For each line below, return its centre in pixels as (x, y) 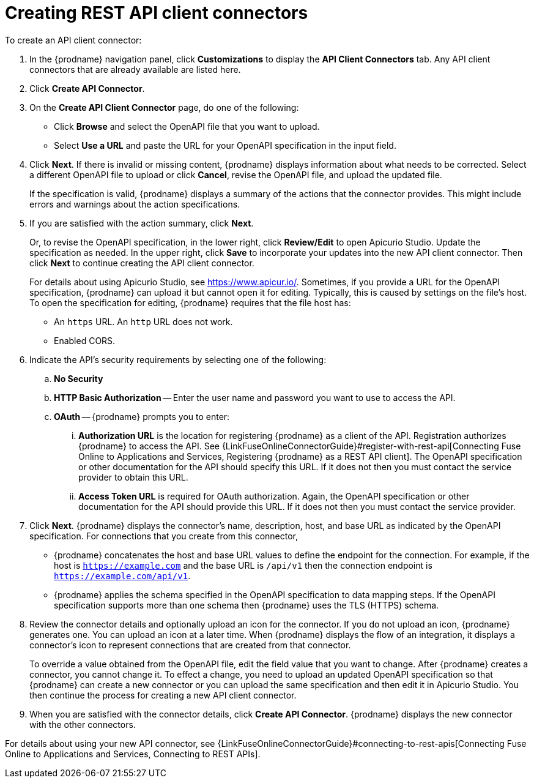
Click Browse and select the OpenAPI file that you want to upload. (187, 126)
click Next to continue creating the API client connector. (142, 263)
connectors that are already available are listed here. (135, 69)
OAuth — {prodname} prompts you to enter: (142, 416)
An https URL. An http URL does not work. (143, 321)
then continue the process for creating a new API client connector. (163, 695)
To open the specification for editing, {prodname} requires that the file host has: (190, 302)
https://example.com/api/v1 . (122, 575)
